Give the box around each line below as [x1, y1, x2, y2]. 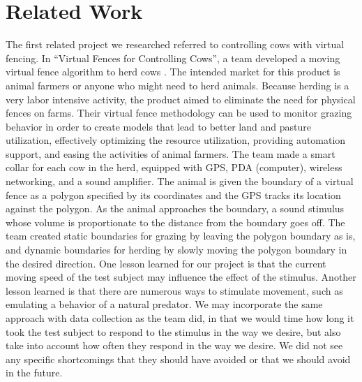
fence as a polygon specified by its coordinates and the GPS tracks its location [6, 187, 341, 202]
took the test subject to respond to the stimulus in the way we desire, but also [6, 324, 341, 339]
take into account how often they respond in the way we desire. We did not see [6, 338, 343, 353]
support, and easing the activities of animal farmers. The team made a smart [6, 146, 335, 161]
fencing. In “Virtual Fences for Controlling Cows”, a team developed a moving [6, 50, 340, 65]
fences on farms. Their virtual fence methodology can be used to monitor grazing [6, 105, 352, 120]
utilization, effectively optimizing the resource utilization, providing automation [6, 133, 346, 147]
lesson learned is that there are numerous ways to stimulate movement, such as [6, 283, 343, 297]
